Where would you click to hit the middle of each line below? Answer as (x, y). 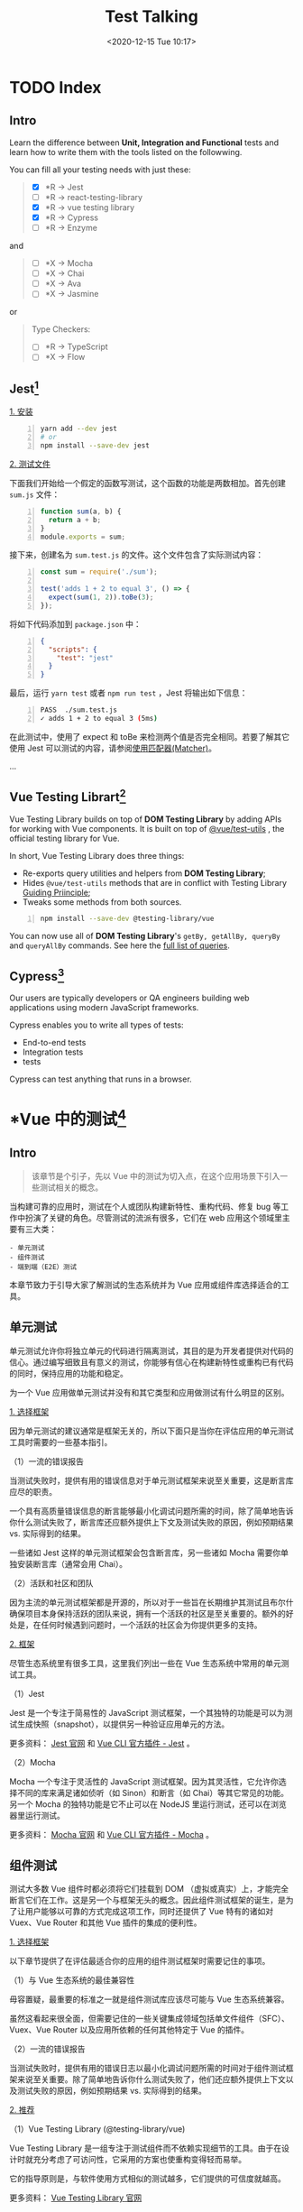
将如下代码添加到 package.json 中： (75, 623)
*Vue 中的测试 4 (68, 1117)
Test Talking (151, 17)
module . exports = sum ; (83, 537)
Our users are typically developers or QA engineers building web (129, 998)
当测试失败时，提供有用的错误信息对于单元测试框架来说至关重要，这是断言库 (151, 1480)
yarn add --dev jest (79, 429)
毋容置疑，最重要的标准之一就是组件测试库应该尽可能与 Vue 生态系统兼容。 (149, 1999)
